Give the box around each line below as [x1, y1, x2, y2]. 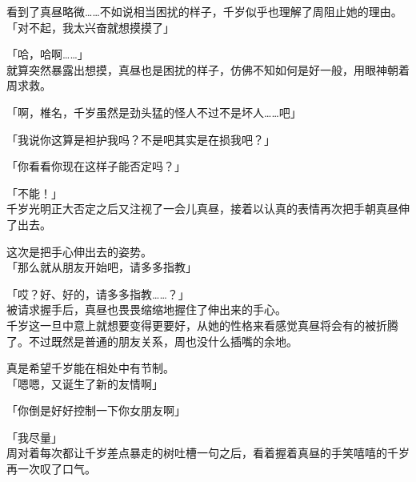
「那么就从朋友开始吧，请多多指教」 [6, 259, 197, 275]
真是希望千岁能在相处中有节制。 [6, 359, 174, 376]
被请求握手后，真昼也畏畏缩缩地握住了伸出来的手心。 [6, 301, 286, 318]
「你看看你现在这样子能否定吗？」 [6, 158, 186, 175]
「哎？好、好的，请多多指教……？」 [6, 285, 190, 302]
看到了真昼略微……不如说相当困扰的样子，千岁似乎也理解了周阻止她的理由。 [6, 3, 402, 19]
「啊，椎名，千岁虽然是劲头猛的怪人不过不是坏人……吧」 [6, 103, 302, 120]
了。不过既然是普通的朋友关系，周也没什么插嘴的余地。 [6, 332, 298, 349]
